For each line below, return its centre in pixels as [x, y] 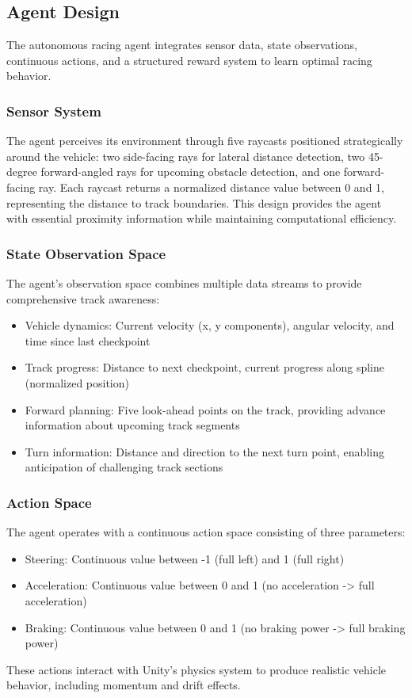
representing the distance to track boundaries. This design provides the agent [194, 202]
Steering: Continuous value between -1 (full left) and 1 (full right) [185, 558]
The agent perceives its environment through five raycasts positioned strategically [205, 141]
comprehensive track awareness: [83, 298]
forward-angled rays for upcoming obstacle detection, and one [191, 172]
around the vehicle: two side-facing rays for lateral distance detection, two [186, 156]
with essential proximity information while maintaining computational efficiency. [202, 218]
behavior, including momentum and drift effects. [124, 685]
